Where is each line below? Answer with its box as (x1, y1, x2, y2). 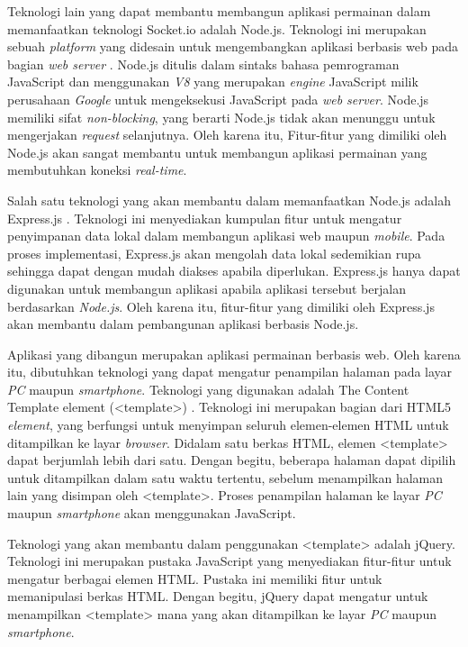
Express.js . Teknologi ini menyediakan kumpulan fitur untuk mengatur (7, 208, 402, 227)
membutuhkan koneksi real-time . (7, 160, 187, 179)
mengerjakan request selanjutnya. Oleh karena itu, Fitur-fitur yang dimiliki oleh (7, 125, 447, 144)
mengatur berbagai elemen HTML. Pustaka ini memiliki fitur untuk (7, 569, 382, 588)
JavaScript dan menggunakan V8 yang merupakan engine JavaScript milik (7, 72, 418, 91)
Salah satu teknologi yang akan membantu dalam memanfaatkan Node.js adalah (7, 190, 451, 209)
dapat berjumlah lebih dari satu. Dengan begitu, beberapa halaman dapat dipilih (7, 451, 456, 469)
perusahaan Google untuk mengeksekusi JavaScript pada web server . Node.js (7, 89, 429, 108)
